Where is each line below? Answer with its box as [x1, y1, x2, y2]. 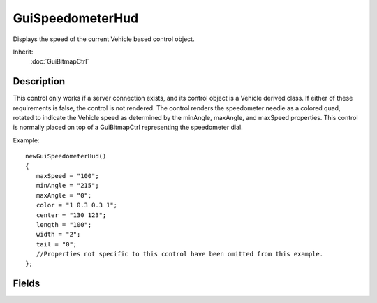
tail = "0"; [36, 240, 77, 248]
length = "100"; [36, 221, 92, 228]
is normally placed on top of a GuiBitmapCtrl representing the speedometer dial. [13, 123, 244, 132]
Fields [13, 278, 40, 290]
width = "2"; [36, 230, 81, 239]
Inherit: [13, 47, 34, 56]
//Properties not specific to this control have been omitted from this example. [36, 250, 324, 258]
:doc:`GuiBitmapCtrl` [30, 57, 89, 66]
